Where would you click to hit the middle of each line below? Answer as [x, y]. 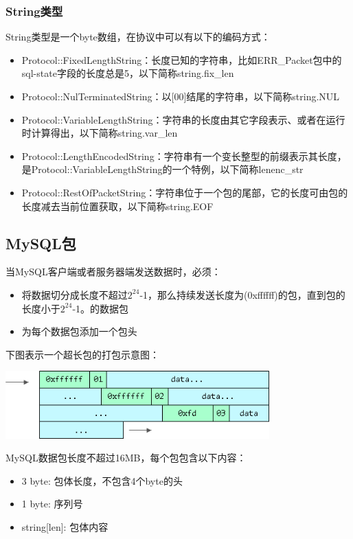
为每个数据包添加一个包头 [79, 331]
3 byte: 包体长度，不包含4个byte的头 [102, 480]
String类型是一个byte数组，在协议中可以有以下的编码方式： [138, 37]
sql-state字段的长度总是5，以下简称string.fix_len [128, 73]
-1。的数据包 [101, 308]
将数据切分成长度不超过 [75, 294]
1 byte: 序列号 [52, 504]
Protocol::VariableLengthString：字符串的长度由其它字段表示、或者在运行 [183, 119]
